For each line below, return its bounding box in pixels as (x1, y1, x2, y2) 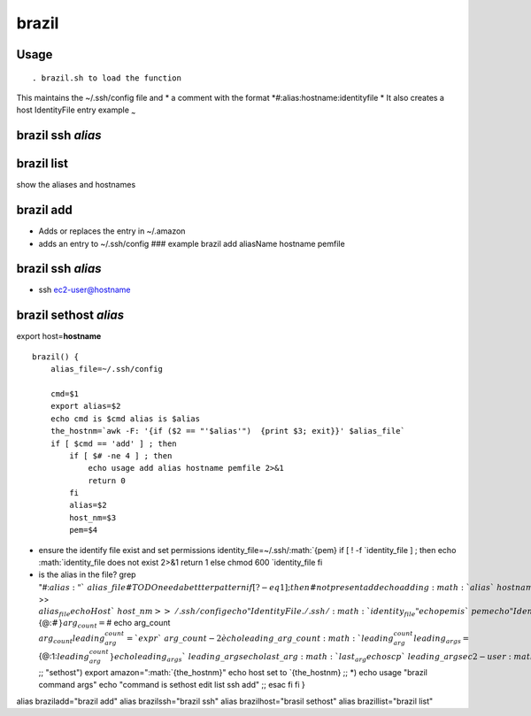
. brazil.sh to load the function (32, 73, 181, 83)
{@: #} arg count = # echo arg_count (38, 618, 171, 630)
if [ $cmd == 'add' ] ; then (50, 438, 177, 449)
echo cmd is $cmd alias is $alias (50, 413, 201, 424)
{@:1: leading (38, 651, 90, 662)
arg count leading (38, 633, 105, 645)
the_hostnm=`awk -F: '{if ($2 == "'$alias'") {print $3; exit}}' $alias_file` (50, 426, 406, 436)
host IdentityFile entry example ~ (16, 104, 136, 118)
